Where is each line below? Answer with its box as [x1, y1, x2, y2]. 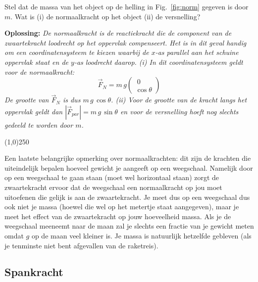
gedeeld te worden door [4, 119, 73, 130]
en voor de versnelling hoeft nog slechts [120, 106, 239, 116]
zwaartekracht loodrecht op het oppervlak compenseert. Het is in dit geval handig [4, 37, 247, 47]
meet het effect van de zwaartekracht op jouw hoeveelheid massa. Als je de [4, 211, 231, 221]
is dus [62, 94, 81, 105]
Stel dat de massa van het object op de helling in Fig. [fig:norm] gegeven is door [4, 1, 249, 11]
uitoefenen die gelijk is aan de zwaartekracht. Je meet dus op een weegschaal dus [4, 191, 250, 202]
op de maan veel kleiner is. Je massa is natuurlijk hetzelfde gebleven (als [31, 230, 252, 240]
